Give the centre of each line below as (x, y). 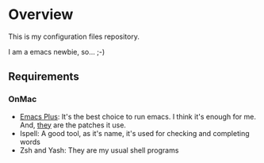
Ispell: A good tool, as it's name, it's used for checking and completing (134, 133)
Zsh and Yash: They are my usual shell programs (99, 150)
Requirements (44, 77)
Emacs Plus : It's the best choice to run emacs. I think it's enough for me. (138, 116)
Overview (41, 15)
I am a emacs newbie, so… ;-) (57, 51)
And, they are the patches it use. (73, 125)
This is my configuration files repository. (74, 36)
